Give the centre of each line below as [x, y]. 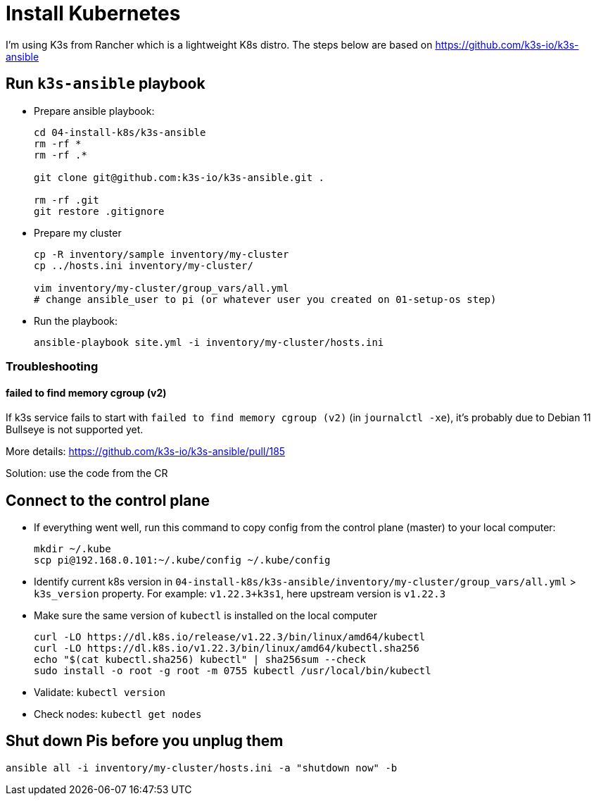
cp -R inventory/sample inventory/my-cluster [161, 254]
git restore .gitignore [99, 211]
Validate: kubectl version [100, 693]
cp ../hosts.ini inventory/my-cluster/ [144, 265]
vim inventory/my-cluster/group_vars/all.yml [161, 288]
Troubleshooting [52, 366]
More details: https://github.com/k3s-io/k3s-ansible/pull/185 [146, 452]
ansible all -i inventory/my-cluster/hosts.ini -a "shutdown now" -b [202, 768]
